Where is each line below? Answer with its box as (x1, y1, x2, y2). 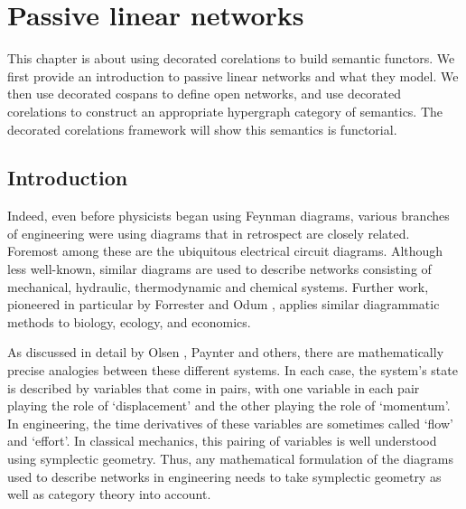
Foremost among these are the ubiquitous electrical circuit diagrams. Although (7, 241, 443, 260)
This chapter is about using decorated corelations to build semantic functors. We (7, 49, 455, 68)
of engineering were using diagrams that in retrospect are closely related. (7, 223, 410, 242)
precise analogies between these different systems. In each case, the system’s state (7, 361, 458, 380)
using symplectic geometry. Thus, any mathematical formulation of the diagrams (7, 449, 453, 468)
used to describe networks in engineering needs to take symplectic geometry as (7, 467, 442, 485)
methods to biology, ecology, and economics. (7, 312, 251, 331)
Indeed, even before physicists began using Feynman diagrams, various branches (7, 206, 450, 225)
